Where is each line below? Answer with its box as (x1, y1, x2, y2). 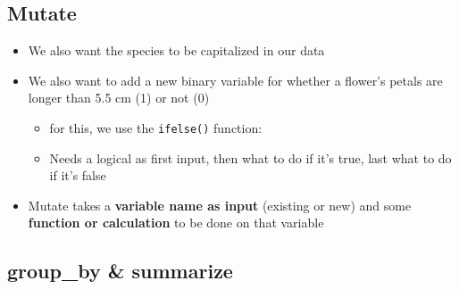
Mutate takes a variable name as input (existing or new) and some (28, 195, 412, 214)
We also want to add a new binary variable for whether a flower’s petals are (28, 70, 443, 89)
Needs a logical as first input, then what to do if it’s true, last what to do (49, 148, 452, 167)
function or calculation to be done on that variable (28, 213, 324, 232)
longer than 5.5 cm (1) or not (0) (28, 88, 210, 107)
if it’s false (49, 166, 106, 185)
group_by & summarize (7, 257, 233, 285)
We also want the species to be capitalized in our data (28, 41, 325, 60)
